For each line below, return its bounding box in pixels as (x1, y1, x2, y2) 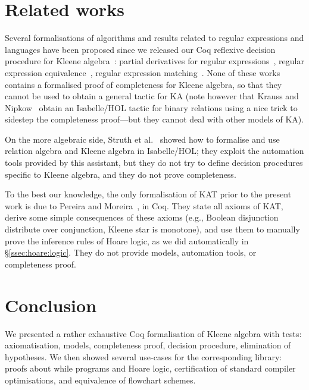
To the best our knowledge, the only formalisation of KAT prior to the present (5, 188, 292, 200)
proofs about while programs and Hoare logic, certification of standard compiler (5, 362, 296, 375)
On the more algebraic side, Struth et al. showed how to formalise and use (5, 133, 280, 145)
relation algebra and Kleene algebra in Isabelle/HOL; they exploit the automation (5, 144, 304, 157)
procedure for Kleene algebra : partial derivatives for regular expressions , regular (5, 55, 304, 67)
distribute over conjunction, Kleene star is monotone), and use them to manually (5, 223, 300, 235)
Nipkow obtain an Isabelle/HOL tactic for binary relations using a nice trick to (5, 101, 298, 114)
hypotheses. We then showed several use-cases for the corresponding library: (5, 350, 282, 363)
